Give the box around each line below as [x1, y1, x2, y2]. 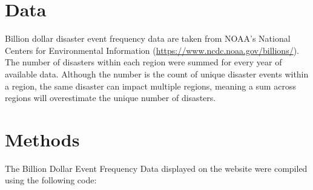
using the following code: [5, 174, 97, 186]
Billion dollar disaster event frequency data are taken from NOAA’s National [5, 32, 291, 45]
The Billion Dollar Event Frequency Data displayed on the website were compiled [5, 162, 308, 174]
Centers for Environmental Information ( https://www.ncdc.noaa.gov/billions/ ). [5, 44, 299, 56]
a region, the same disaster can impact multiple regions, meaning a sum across [5, 79, 296, 92]
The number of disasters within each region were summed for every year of [5, 56, 282, 68]
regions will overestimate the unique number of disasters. [5, 91, 216, 104]
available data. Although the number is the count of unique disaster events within [5, 67, 309, 80]
